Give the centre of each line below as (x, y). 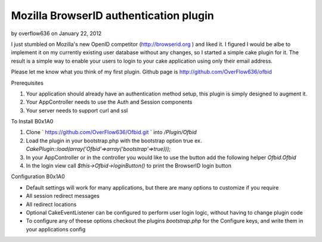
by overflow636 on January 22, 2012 (56, 33)
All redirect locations (51, 204)
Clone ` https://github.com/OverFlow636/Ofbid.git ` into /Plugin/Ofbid (111, 132)
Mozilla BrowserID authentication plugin (112, 15)
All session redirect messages (63, 196)
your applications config (56, 229)
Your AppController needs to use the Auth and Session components (109, 102)
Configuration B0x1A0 (38, 176)
